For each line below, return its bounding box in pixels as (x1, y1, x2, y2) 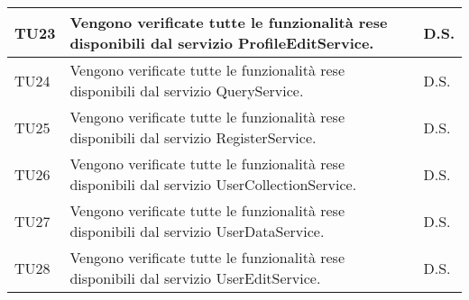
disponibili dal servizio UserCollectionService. (69, 174, 357, 195)
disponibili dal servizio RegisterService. (69, 127, 317, 148)
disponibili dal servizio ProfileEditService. (69, 32, 374, 53)
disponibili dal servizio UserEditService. (69, 268, 321, 288)
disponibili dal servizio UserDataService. (69, 221, 325, 241)
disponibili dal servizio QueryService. (69, 80, 304, 101)
